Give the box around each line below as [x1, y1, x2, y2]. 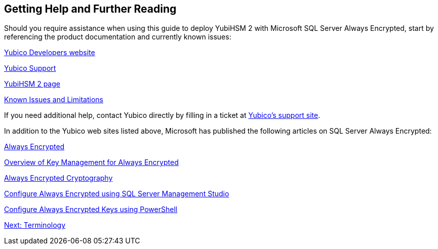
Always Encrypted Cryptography [4, 174, 113, 183]
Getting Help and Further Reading [4, 3, 177, 15]
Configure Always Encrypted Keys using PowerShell [4, 205, 178, 214]
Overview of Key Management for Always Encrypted [4, 158, 179, 167]
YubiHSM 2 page [4, 79, 60, 89]
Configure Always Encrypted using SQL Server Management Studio [4, 189, 229, 198]
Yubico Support [4, 64, 56, 73]
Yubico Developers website [4, 48, 95, 57]
